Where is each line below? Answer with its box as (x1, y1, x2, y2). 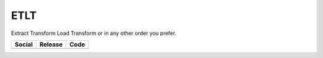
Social (14, 40, 33, 49)
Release (39, 40, 63, 49)
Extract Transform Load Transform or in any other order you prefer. (11, 30, 176, 37)
